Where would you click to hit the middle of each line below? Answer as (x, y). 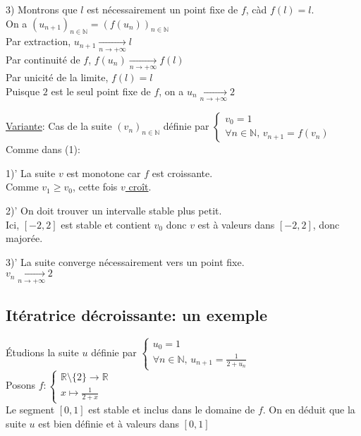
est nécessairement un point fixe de (163, 9)
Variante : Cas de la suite (59, 126)
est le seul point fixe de (101, 91)
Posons (20, 385)
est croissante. (182, 172)
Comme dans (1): (43, 149)
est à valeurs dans (236, 224)
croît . (140, 187)
